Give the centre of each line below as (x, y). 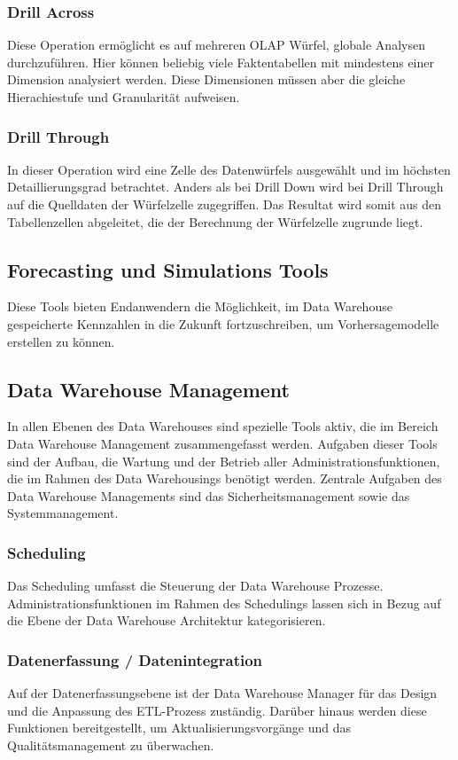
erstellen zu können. (61, 341)
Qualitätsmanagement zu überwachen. (111, 744)
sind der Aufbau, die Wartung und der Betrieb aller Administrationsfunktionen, (224, 461)
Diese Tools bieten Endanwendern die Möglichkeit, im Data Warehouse (200, 306)
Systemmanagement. (63, 513)
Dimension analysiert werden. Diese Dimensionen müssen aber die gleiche (206, 79)
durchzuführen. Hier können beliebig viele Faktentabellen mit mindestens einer (221, 62)
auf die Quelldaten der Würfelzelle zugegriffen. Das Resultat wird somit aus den (225, 204)
